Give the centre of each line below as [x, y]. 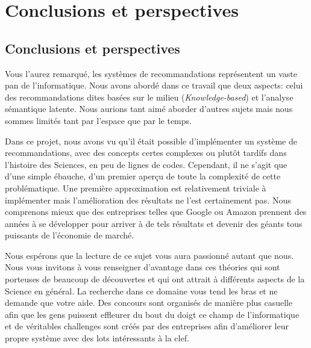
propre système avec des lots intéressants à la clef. [97, 338]
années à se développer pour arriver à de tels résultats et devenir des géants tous [154, 223]
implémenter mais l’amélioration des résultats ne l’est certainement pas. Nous [148, 200]
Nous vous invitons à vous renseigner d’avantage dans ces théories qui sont [143, 267]
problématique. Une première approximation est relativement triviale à [136, 188]
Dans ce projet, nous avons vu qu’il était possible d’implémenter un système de [151, 141]
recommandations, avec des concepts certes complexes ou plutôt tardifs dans [146, 153]
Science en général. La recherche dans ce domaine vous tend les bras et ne [141, 291]
